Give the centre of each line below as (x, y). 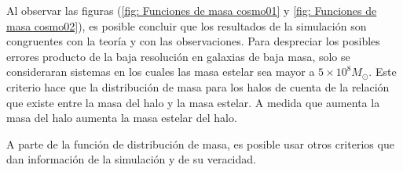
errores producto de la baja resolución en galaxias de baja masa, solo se (178, 56)
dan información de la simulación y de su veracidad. (131, 159)
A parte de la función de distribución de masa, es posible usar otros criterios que (200, 143)
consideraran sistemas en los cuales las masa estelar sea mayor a (161, 72)
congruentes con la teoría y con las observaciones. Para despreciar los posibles (193, 41)
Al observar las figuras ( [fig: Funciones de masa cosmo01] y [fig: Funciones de (192, 10)
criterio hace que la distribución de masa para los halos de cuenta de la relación (198, 86)
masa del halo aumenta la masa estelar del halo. (122, 118)
